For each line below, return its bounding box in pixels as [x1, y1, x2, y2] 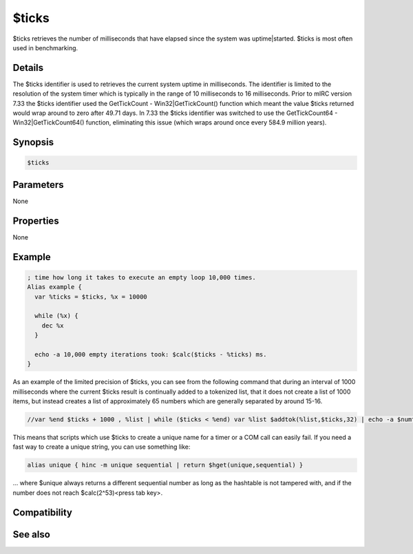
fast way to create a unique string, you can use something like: [12, 443, 191, 451]
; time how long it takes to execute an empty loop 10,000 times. [27, 273, 256, 281]
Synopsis [12, 136, 54, 148]
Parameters [12, 179, 64, 191]
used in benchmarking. [12, 43, 78, 52]
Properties [12, 215, 59, 226]
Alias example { [27, 283, 83, 291]
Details [12, 62, 44, 74]
